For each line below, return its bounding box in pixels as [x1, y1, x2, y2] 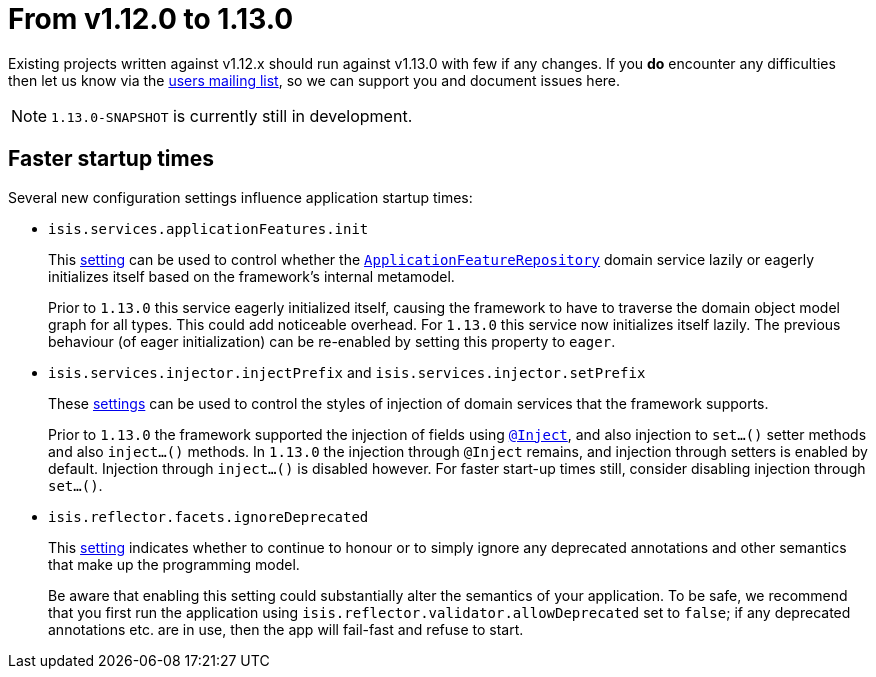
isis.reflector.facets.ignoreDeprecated [48, 508, 369, 525]
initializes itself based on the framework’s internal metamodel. [48, 267, 455, 285]
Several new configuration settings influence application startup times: [8, 188, 473, 206]
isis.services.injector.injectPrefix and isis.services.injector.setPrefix [48, 363, 646, 381]
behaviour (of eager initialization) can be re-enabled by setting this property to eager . [48, 332, 616, 350]
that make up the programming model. [48, 555, 300, 573]
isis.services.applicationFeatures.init [48, 220, 369, 237]
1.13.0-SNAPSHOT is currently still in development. [51, 105, 413, 126]
